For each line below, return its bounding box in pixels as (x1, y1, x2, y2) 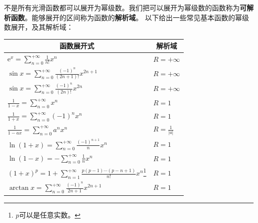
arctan (9, 184, 29, 192)
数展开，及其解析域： (4, 22, 73, 32)
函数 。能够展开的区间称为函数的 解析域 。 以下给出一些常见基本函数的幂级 (10, 12, 249, 22)
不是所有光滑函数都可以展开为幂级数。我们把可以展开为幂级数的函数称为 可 (4, 2, 247, 12)
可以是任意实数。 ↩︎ (19, 209, 81, 220)
